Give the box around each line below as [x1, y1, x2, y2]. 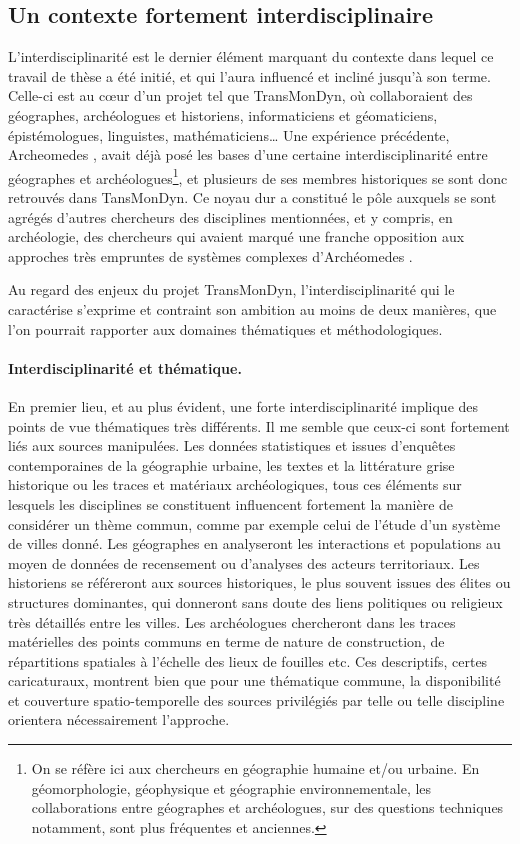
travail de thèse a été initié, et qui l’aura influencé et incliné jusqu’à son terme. [8, 65, 491, 86]
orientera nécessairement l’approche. [8, 709, 230, 730]
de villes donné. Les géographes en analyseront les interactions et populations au [8, 533, 501, 554]
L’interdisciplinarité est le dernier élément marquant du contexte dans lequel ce [8, 46, 494, 67]
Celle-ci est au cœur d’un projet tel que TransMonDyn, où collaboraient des [8, 85, 473, 106]
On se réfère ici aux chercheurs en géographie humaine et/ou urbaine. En [31, 758, 480, 779]
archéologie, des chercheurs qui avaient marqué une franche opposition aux [8, 226, 465, 247]
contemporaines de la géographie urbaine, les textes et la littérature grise [8, 454, 455, 475]
